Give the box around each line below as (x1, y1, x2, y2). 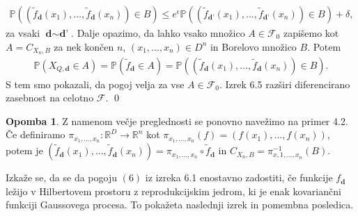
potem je (6, 143, 43, 158)
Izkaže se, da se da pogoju (6, 170, 117, 185)
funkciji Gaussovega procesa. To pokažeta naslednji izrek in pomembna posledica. (6, 197, 354, 212)
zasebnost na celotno (6, 90, 94, 105)
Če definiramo (6, 127, 65, 142)
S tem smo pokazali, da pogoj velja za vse (6, 76, 185, 91)
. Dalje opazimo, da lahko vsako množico (71, 26, 245, 40)
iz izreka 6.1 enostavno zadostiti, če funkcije (145, 170, 333, 185)
